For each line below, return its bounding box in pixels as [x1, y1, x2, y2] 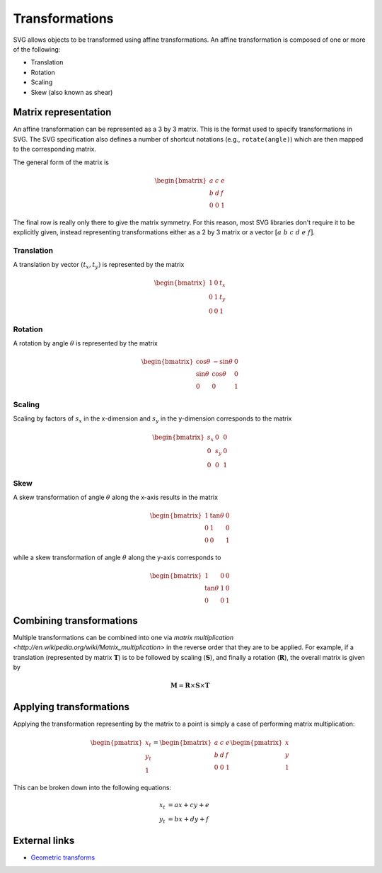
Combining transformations [13, 615, 138, 627]
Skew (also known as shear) [30, 88, 113, 96]
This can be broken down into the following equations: [13, 783, 172, 792]
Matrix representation [13, 106, 112, 118]
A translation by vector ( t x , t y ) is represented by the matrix [13, 261, 185, 270]
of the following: [13, 45, 61, 53]
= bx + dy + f [167, 815, 209, 823]
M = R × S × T [170, 682, 210, 690]
